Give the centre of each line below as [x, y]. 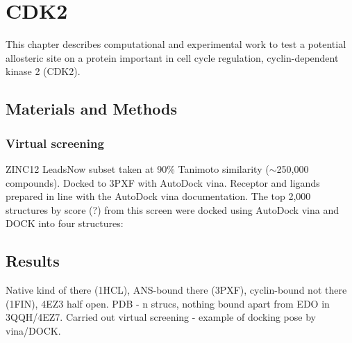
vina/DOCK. [33, 330]
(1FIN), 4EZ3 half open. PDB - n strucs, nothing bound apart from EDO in [168, 303]
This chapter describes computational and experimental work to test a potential [176, 44]
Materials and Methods [91, 109]
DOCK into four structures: [65, 223]
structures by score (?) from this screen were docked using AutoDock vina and [172, 209]
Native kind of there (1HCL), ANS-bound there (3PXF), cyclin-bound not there [176, 290]
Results [33, 261]
